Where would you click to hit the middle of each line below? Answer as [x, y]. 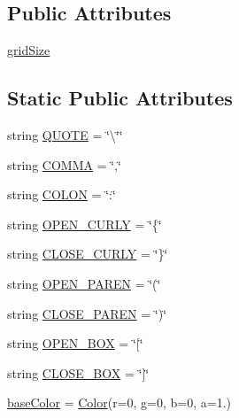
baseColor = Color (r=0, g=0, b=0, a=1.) [119, 403]
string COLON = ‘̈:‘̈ [62, 194]
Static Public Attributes [120, 98]
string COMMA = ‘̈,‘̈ [64, 164]
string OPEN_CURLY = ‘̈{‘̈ [85, 224]
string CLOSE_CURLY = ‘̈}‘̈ [88, 254]
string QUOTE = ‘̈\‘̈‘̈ [65, 135]
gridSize [29, 50]
